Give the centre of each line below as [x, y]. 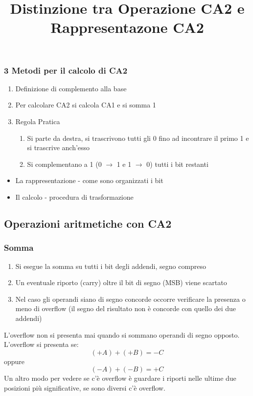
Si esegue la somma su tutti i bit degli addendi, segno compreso [111, 266]
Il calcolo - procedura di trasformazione [74, 197]
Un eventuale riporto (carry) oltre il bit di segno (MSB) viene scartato [121, 282]
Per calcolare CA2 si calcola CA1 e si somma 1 [86, 105]
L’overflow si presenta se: [41, 344]
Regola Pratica [38, 121]
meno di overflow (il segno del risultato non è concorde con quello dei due [126, 308]
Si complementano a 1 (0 [64, 164]
